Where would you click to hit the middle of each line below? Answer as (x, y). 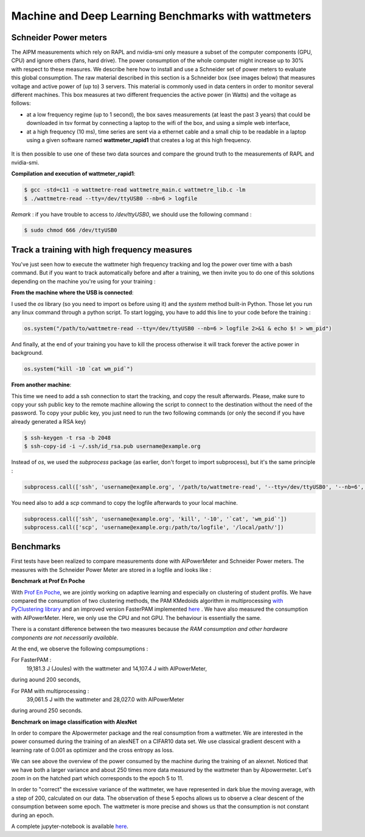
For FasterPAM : (31, 660)
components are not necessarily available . (65, 638)
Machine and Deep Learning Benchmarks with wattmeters (161, 16)
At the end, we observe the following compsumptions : (80, 649)
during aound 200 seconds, (46, 680)
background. (27, 353)
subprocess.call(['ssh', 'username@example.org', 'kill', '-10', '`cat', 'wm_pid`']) (155, 519)
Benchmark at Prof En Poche (48, 581)
